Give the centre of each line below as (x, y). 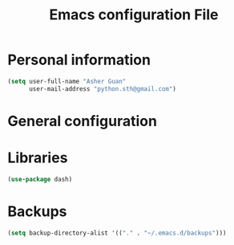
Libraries (38, 158)
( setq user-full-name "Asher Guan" (67, 81)
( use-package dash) (40, 179)
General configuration (83, 121)
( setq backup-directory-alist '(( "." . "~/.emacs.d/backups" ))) (117, 233)
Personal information (79, 60)
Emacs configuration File (134, 15)
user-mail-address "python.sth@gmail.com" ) (103, 89)
